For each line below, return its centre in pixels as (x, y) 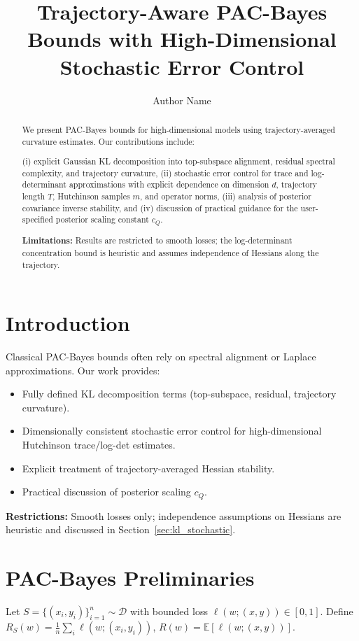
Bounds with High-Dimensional (182, 39)
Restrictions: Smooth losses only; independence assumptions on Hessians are (174, 515)
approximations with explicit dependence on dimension (169, 184)
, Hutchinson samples (91, 196)
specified (37, 219)
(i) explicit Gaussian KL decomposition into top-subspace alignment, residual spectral (178, 161)
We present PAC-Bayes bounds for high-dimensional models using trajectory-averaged (178, 129)
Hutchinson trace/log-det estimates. (99, 445)
